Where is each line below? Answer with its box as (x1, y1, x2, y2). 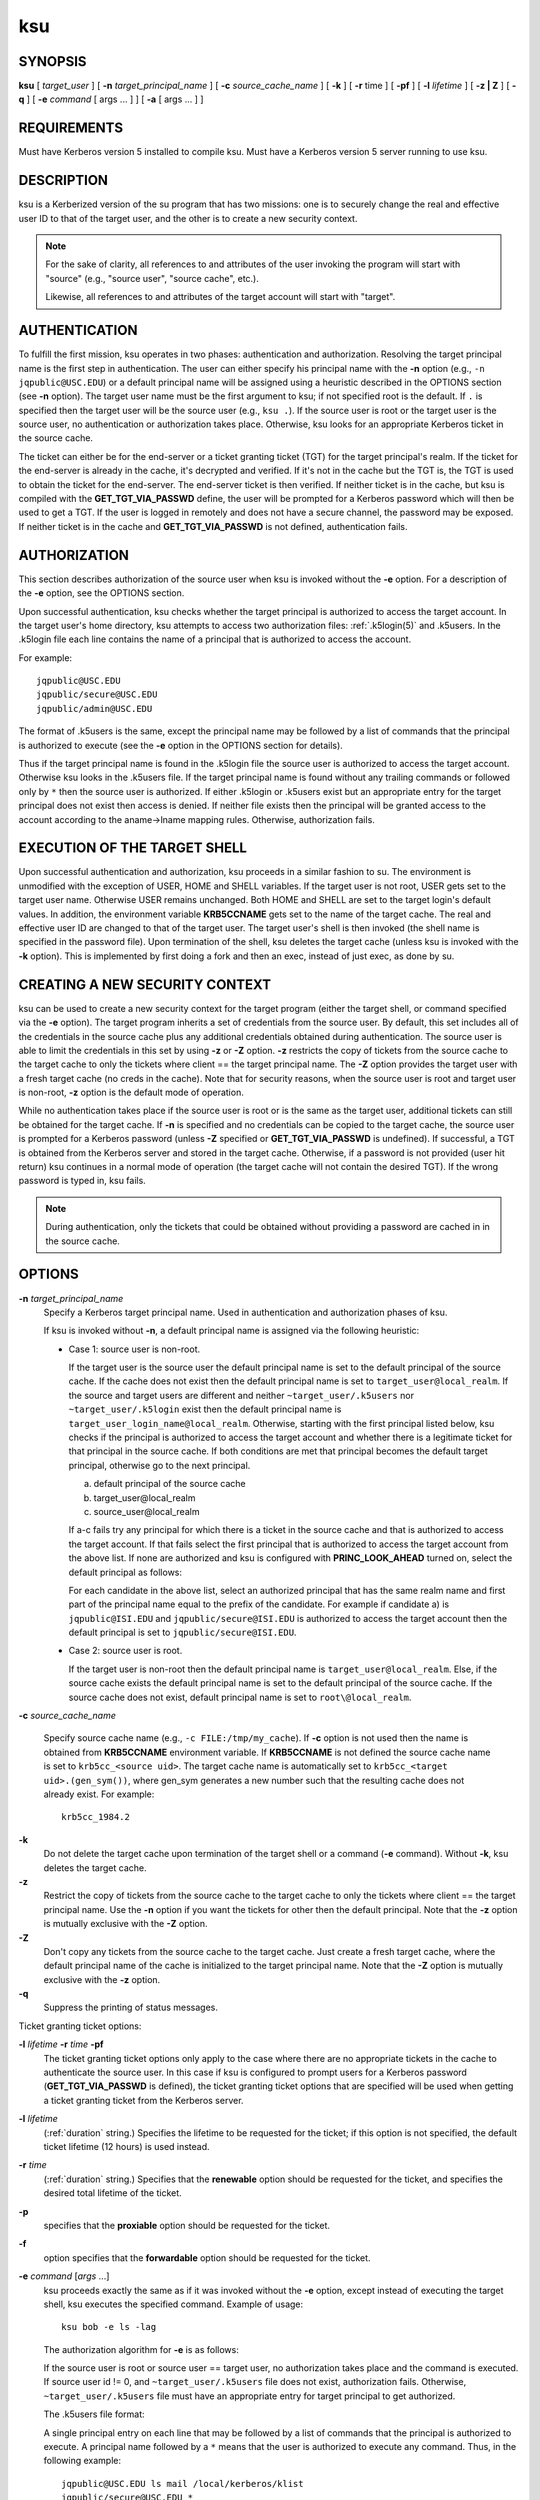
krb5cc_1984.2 (61, 1811, 130, 1823)
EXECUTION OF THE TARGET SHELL (18, 840, 247, 857)
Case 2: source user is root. (68, 1645, 183, 1657)
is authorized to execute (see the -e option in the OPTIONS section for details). (18, 739, 344, 751)
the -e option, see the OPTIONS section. (18, 587, 185, 599)
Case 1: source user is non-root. (68, 1343, 201, 1355)
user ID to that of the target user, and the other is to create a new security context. (18, 212, 358, 224)
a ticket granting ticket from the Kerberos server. (43, 2094, 244, 2106)
